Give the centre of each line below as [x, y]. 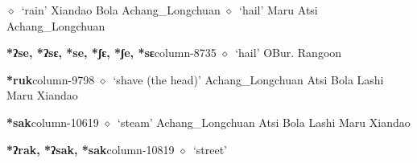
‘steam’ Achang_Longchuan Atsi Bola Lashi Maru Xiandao [264, 122]
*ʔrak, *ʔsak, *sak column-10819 [91, 149]
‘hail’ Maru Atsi [278, 10]
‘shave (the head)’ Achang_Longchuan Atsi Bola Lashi [248, 79]
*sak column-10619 [53, 122]
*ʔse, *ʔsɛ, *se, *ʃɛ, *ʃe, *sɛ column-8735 [111, 53]
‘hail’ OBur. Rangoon [289, 53]
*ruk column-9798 [51, 79]
